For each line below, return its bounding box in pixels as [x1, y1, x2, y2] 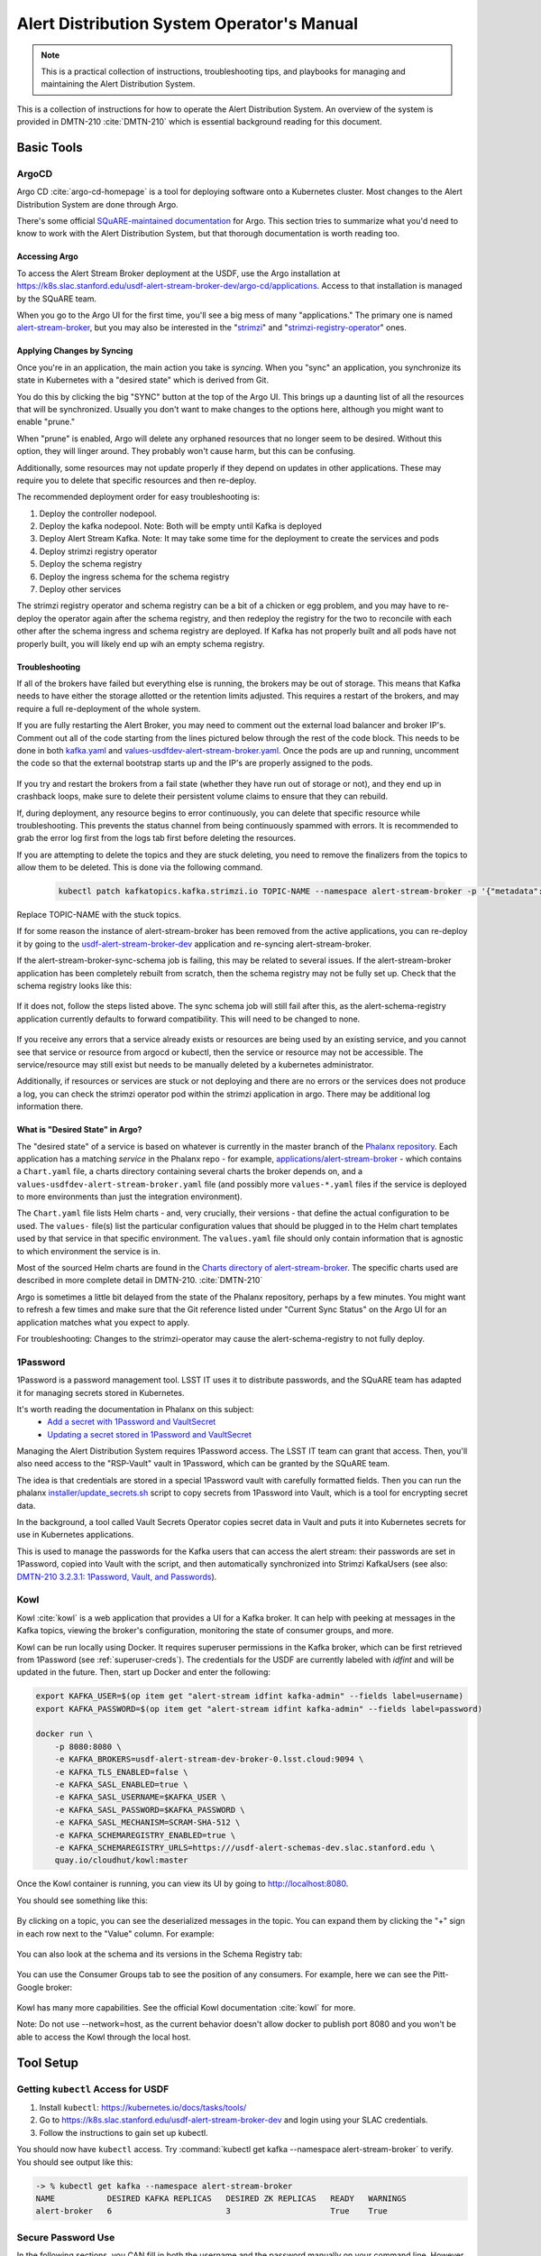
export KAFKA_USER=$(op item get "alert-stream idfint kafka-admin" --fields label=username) [35, 1691, 464, 1701]
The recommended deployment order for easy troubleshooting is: [16, 492, 261, 503]
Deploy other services [39, 584, 122, 595]
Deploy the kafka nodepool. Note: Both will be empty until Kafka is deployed [39, 521, 322, 532]
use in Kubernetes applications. [16, 1530, 134, 1540]
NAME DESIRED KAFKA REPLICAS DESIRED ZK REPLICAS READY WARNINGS [35, 2193, 408, 2204]
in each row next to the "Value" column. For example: [16, 1928, 215, 1939]
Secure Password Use [16, 2231, 115, 2243]
